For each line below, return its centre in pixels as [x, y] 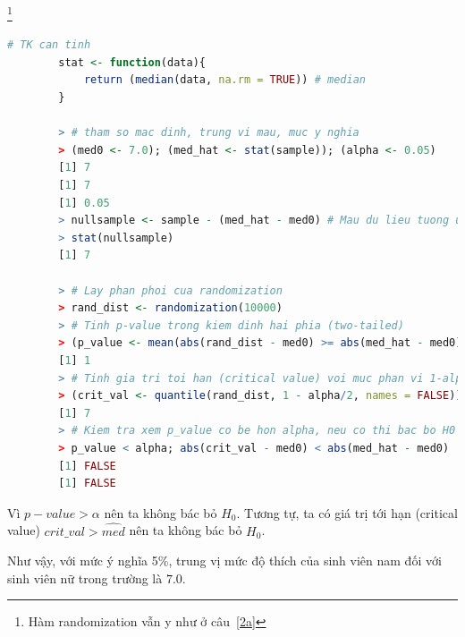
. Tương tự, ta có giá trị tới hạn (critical [347, 512]
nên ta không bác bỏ [186, 530]
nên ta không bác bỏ [161, 512]
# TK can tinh [49, 45]
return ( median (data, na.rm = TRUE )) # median [224, 80]
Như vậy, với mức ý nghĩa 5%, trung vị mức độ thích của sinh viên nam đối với [224, 561]
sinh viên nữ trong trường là [85, 578]
